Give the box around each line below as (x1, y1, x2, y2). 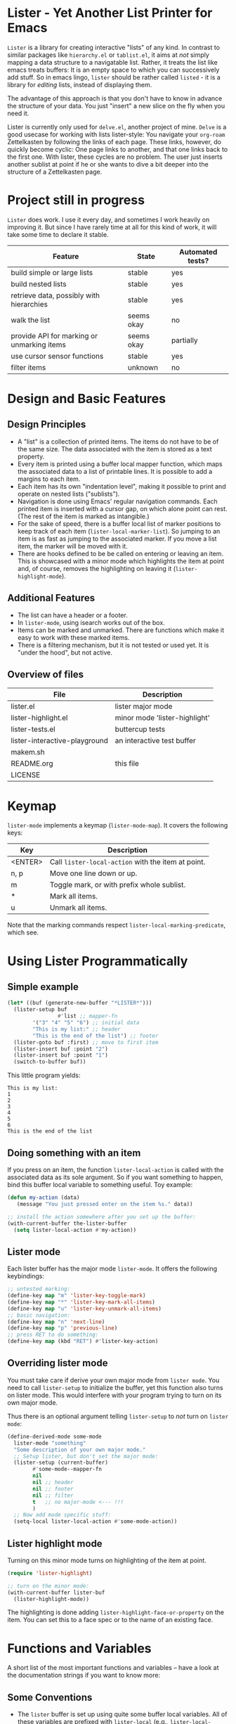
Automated (178, 247, 218, 257)
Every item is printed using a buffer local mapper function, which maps (17, 459, 223, 468)
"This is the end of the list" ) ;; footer (32, 1032, 159, 1039)
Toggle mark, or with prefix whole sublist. (49, 880, 186, 890)
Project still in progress (7, 192, 145, 208)
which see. (7, 928, 39, 937)
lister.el (11, 701, 35, 711)
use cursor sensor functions (11, 351, 104, 361)
